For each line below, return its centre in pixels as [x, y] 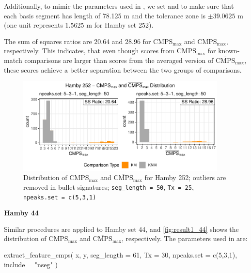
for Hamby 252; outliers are [185, 177]
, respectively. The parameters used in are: [184, 238]
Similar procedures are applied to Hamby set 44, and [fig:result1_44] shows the [121, 229]
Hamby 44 [21, 213]
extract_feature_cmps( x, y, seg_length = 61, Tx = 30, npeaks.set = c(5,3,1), [121, 255]
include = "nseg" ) [31, 264]
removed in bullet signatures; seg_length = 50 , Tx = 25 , [109, 187]
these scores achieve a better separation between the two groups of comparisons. [123, 69]
